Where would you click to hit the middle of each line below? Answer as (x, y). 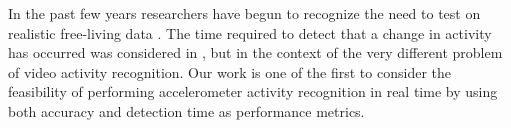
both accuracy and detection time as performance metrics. (186, 110)
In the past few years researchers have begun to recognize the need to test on (244, 13)
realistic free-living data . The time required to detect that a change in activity (250, 32)
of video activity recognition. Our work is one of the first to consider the (229, 71)
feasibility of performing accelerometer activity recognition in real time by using (253, 91)
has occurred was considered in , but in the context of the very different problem (255, 52)
